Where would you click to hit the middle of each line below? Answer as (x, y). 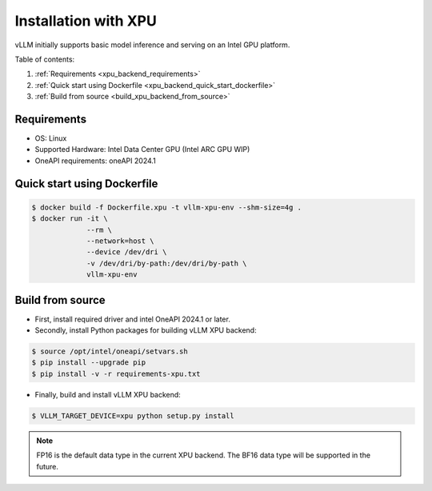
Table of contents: (45, 59)
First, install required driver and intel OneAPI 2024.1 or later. (133, 319)
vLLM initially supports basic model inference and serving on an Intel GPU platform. (152, 45)
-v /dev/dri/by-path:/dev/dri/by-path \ (167, 263)
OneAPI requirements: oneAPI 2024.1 (95, 161)
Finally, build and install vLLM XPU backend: (108, 394)
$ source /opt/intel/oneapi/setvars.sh (110, 351)
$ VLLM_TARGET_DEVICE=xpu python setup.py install (133, 415)
